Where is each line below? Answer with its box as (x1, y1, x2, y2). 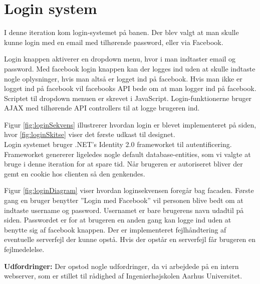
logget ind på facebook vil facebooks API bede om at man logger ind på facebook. (4, 83, 256, 93)
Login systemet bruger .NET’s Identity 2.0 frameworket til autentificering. (4, 139, 232, 149)
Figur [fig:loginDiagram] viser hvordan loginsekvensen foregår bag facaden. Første (4, 185, 254, 195)
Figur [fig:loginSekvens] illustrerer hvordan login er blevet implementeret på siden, (4, 119, 256, 129)
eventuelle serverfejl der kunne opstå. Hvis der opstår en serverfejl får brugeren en (4, 234, 256, 244)
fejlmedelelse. (4, 244, 45, 254)
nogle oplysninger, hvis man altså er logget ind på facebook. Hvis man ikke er (4, 73, 242, 83)
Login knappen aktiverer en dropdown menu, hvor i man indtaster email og (4, 53, 236, 64)
